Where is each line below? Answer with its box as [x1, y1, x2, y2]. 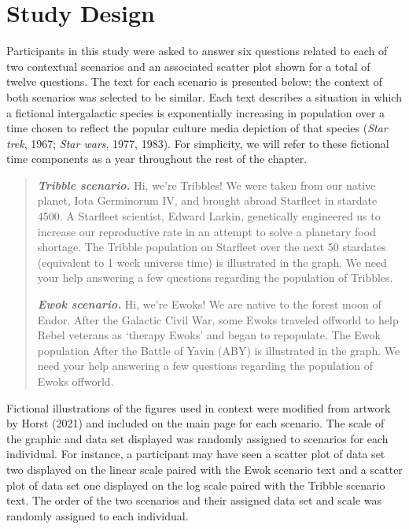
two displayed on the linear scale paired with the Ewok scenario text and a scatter [6, 461, 403, 477]
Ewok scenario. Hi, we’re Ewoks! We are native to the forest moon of [37, 296, 381, 313]
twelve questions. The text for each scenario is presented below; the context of [6, 73, 382, 90]
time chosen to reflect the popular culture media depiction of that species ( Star [6, 120, 388, 136]
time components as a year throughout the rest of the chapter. [6, 150, 308, 167]
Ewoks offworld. [37, 373, 114, 389]
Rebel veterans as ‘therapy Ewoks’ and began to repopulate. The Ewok [37, 327, 381, 343]
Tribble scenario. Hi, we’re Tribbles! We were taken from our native [37, 176, 376, 193]
